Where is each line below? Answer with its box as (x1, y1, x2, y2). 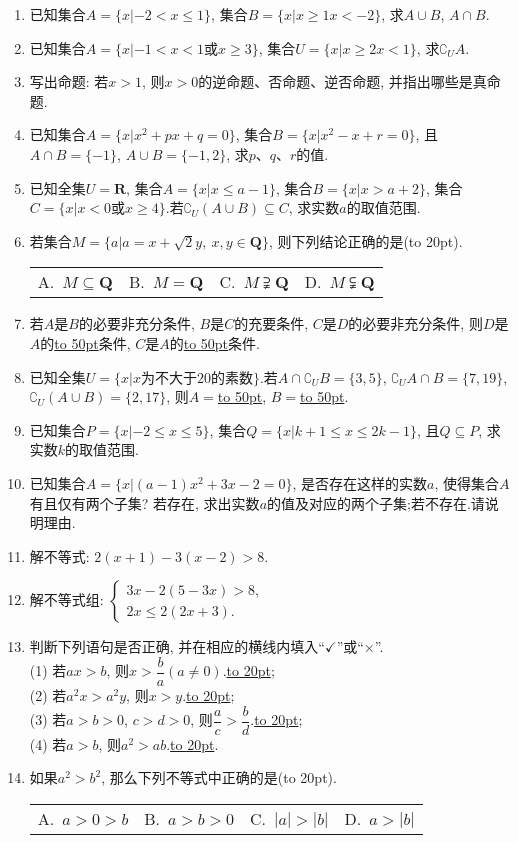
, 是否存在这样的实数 (292, 472, 428, 493)
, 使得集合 (434, 472, 500, 493)
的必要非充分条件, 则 (348, 313, 483, 334)
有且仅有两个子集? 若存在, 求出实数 (29, 492, 260, 513)
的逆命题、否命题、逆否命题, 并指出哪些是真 (198, 71, 487, 92)
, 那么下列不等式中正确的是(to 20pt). (101, 767, 337, 788)
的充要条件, (234, 313, 309, 334)
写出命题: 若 (29, 71, 109, 92)
